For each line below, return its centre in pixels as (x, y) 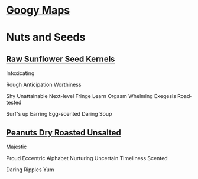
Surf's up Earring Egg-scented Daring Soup (59, 114)
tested (14, 102)
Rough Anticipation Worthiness (44, 85)
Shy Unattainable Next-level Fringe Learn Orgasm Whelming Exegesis (91, 96)
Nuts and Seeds (46, 38)
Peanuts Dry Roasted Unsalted (64, 133)
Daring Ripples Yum (30, 170)
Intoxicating (20, 73)
